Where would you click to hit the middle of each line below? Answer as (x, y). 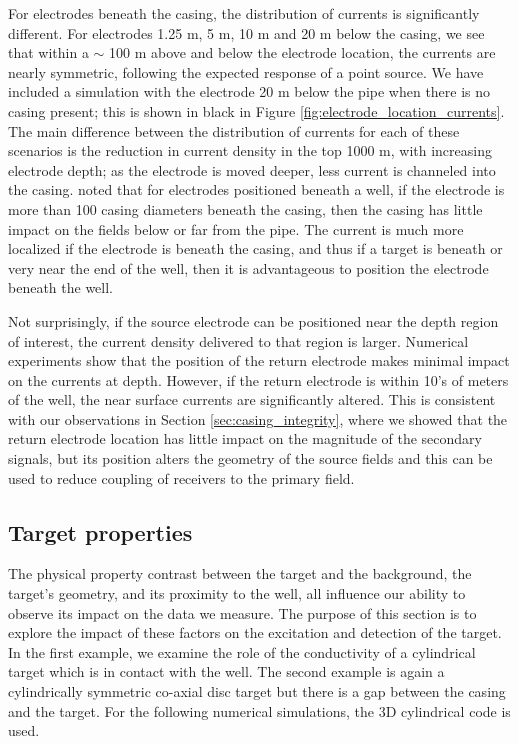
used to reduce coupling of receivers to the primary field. (181, 477)
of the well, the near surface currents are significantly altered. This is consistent (252, 399)
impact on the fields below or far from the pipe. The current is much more (236, 228)
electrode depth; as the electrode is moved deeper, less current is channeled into (252, 169)
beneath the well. (60, 287)
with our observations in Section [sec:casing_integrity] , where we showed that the (258, 418)
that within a (48, 52)
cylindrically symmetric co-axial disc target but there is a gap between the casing (257, 691)
